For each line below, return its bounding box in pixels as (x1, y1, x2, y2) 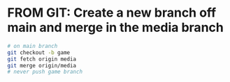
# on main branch (7, 42, 58, 49)
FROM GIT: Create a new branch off (7, 5, 217, 21)
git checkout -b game (7, 49, 71, 56)
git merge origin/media (7, 62, 77, 69)
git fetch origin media (7, 56, 77, 63)
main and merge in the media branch (7, 19, 224, 35)
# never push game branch (7, 68, 82, 76)
